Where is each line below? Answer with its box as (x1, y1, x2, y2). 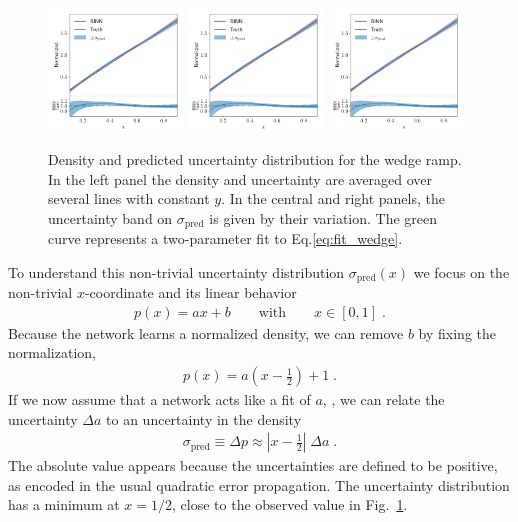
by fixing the (418, 322, 496, 343)
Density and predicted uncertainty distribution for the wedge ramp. (48, 148, 462, 169)
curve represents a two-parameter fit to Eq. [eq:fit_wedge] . (48, 228, 403, 249)
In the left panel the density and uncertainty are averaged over (48, 168, 433, 189)
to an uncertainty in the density (106, 408, 302, 429)
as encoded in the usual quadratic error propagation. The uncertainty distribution (8, 474, 510, 495)
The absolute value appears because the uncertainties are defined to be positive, (8, 455, 498, 476)
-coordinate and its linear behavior (84, 282, 297, 303)
